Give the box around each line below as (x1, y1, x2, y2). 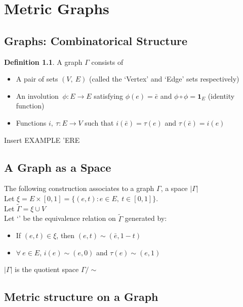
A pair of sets (16, 73, 58, 84)
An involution (16, 90, 59, 101)
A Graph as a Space (4, 159, 111, 175)
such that (85, 117, 114, 128)
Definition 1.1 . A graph (4, 56, 83, 67)
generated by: (125, 213, 167, 223)
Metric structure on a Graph (4, 289, 158, 304)
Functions (16, 117, 47, 128)
